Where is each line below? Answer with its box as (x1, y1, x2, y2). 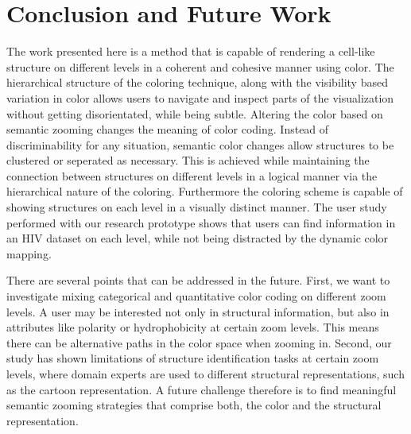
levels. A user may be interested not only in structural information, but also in (6, 303, 390, 320)
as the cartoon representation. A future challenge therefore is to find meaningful (6, 381, 397, 397)
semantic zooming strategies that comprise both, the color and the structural (6, 397, 382, 413)
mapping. (6, 245, 52, 262)
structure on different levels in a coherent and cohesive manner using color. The (6, 58, 394, 75)
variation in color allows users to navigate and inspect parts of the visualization (6, 89, 394, 106)
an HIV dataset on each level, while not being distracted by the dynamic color (6, 230, 389, 246)
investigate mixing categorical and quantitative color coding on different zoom (6, 288, 386, 304)
